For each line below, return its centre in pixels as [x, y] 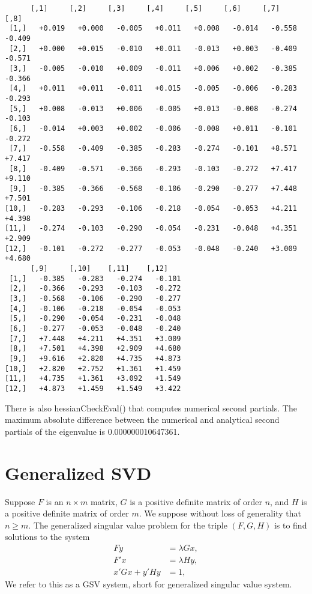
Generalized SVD [78, 472]
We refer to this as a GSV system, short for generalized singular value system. [148, 583]
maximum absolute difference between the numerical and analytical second [142, 420]
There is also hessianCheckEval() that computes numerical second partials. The [151, 408]
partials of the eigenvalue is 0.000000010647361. [92, 431]
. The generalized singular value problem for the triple [128, 525]
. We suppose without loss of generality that [220, 513]
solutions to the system [47, 537]
